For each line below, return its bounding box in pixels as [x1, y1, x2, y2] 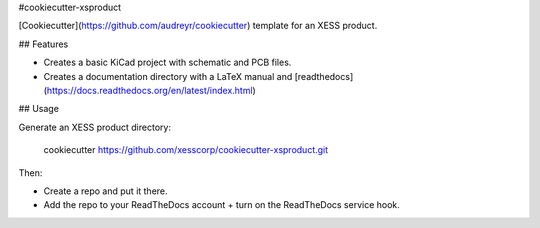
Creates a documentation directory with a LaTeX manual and [43, 70, 293, 82]
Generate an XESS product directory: [18, 121, 172, 133]
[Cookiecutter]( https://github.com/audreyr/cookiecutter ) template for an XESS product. [18, 20, 378, 32]
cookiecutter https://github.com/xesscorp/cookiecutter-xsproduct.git [43, 144, 329, 156]
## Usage [18, 103, 60, 115]
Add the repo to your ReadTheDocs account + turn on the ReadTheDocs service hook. [43, 199, 400, 211]
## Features [18, 38, 69, 50]
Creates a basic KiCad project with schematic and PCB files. [43, 56, 292, 69]
